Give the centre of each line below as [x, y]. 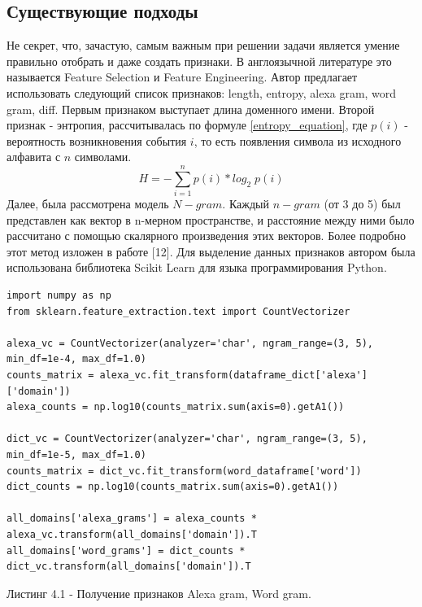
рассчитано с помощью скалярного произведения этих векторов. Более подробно [206, 236]
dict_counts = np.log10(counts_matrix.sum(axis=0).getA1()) [173, 487]
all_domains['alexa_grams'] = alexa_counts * [132, 519]
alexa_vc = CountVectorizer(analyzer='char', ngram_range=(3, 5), [190, 343]
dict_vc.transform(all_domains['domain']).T [129, 567]
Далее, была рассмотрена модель [88, 204]
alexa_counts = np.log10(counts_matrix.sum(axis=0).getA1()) [176, 407]
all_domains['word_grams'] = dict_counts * [126, 550]
